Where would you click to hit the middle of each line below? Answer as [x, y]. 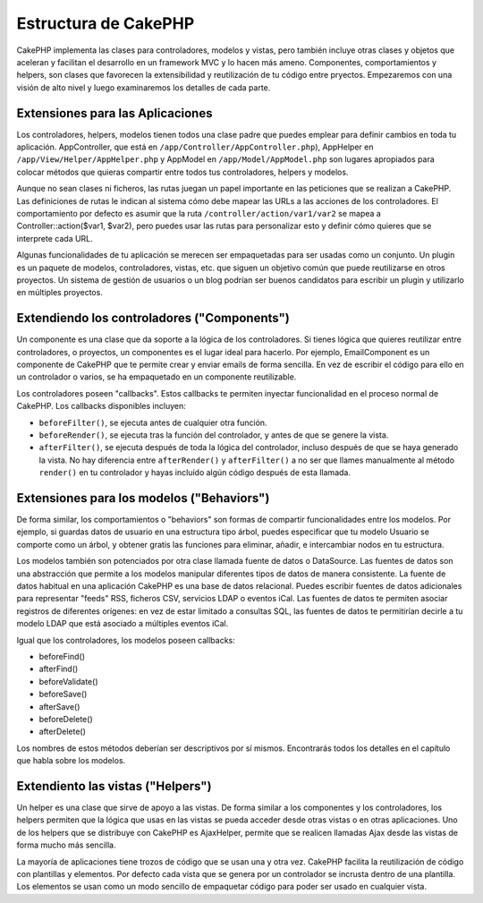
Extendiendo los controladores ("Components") [153, 318]
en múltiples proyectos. [59, 293]
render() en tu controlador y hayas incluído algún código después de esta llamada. [195, 473]
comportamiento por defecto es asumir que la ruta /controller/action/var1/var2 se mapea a [199, 213]
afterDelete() [63, 732]
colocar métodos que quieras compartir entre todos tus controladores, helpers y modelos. [182, 172]
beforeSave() [63, 694]
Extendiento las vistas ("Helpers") [114, 786]
